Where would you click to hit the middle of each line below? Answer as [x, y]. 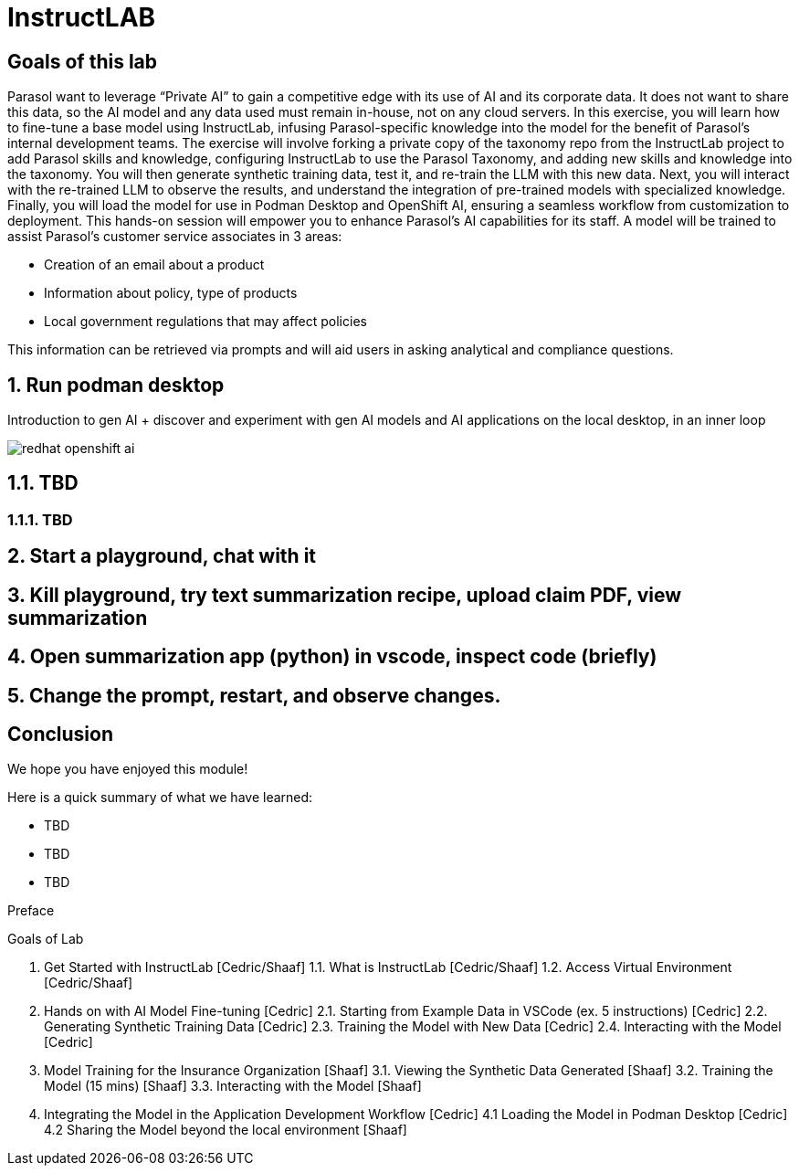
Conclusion [61, 734]
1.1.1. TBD [40, 519]
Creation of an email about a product [154, 265]
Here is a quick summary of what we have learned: [160, 798]
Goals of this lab [83, 61]
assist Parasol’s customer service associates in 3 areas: [175, 237]
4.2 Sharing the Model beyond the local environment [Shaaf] [226, 1130]
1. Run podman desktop [116, 385]
